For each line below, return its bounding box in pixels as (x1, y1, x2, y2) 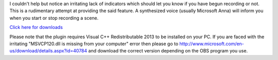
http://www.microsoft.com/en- (179, 41, 245, 47)
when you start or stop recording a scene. (9, 15, 99, 21)
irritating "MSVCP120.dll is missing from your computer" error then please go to (9, 41, 179, 47)
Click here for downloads (9, 24, 63, 31)
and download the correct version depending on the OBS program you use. (88, 48, 248, 54)
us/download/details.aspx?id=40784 (9, 48, 88, 54)
